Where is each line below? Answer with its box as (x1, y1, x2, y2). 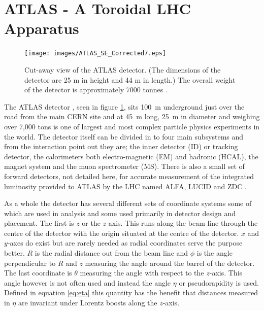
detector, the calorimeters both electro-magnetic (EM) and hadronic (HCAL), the (4, 151, 258, 161)
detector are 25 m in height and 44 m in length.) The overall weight (24, 74, 236, 85)
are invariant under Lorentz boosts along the (18, 297, 157, 308)
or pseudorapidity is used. (179, 277, 259, 288)
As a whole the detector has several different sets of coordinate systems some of (4, 198, 252, 209)
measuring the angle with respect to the (80, 267, 204, 278)
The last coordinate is (4, 267, 72, 278)
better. (4, 248, 25, 258)
